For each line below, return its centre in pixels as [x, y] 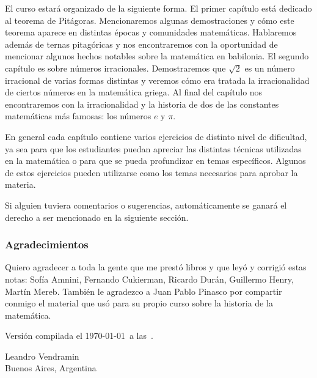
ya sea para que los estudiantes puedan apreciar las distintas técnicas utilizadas [153, 148]
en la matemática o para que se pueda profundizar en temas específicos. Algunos [155, 161]
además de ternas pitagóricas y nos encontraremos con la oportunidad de [141, 44]
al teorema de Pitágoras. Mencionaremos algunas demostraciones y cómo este [150, 20]
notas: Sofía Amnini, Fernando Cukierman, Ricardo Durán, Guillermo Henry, [149, 279]
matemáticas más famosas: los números [78, 116]
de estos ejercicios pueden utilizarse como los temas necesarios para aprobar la [151, 172]
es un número [270, 68]
